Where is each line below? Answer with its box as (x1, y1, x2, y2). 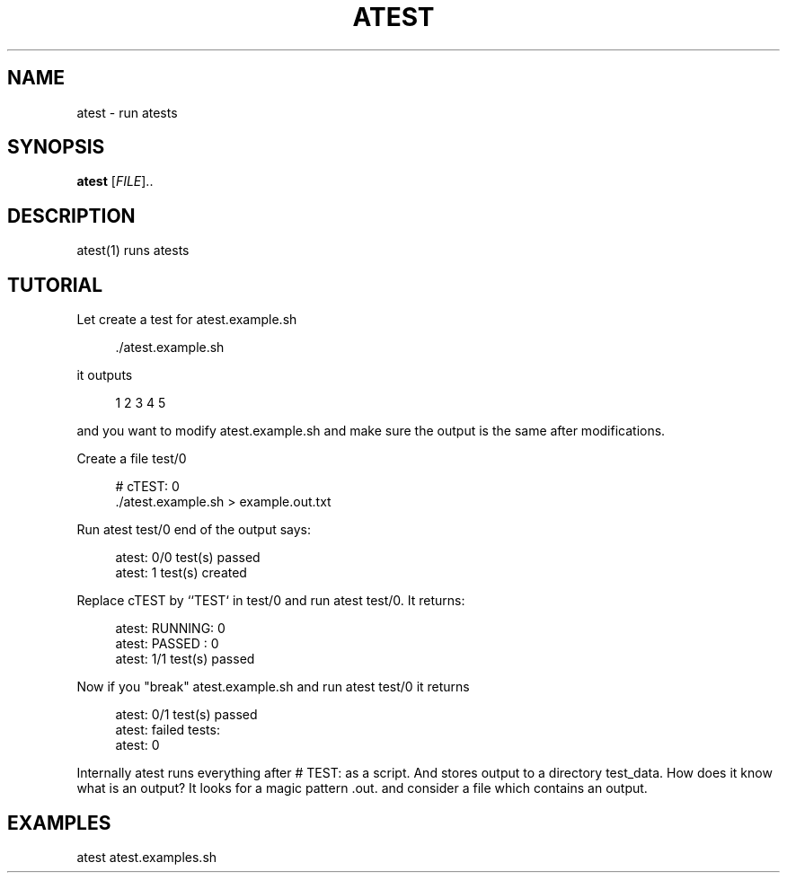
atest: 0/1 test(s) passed (115, 707, 258, 723)
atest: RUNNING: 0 (115, 620, 225, 637)
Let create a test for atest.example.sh (76, 312, 297, 328)
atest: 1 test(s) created (115, 565, 247, 581)
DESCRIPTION (7, 204, 136, 227)
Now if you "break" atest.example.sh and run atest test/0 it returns (76, 679, 470, 695)
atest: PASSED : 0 (115, 636, 219, 652)
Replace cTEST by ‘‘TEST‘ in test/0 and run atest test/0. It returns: (76, 593, 465, 609)
